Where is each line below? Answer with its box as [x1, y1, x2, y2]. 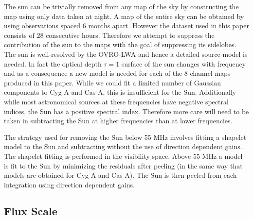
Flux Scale [4, 203, 57, 218]
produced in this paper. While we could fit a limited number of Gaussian [4, 77, 221, 87]
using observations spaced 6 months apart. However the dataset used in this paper [4, 20, 249, 31]
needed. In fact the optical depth [4, 58, 102, 68]
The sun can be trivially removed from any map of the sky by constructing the [4, 1, 239, 11]
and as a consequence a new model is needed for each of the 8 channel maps [4, 68, 231, 78]
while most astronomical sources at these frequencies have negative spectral [4, 96, 229, 106]
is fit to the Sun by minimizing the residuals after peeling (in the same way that [4, 160, 243, 170]
